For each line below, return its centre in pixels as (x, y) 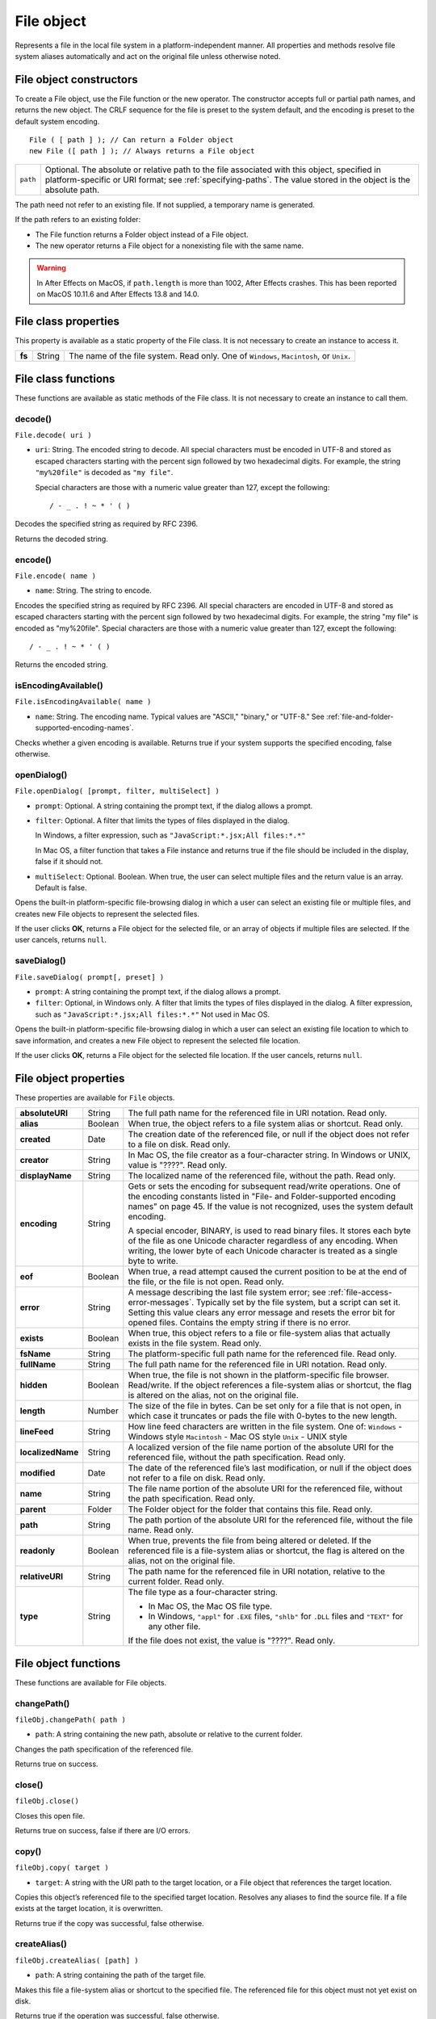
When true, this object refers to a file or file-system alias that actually (259, 1333)
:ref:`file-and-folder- (360, 716)
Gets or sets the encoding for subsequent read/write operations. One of (264, 1186)
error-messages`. (161, 1303)
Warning (51, 268)
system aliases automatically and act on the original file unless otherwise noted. (148, 56)
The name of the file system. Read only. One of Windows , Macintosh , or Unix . (210, 356)
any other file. (174, 1627)
